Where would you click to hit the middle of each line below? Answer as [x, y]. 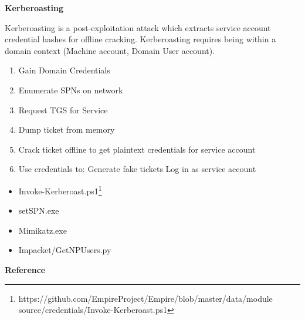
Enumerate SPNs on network [71, 90]
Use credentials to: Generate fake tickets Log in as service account [137, 169]
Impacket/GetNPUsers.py [65, 250]
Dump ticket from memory [67, 129]
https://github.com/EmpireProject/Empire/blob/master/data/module [145, 298]
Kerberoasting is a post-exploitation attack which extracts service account [138, 27]
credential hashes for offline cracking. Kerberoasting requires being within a [140, 39]
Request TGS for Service [63, 110]
